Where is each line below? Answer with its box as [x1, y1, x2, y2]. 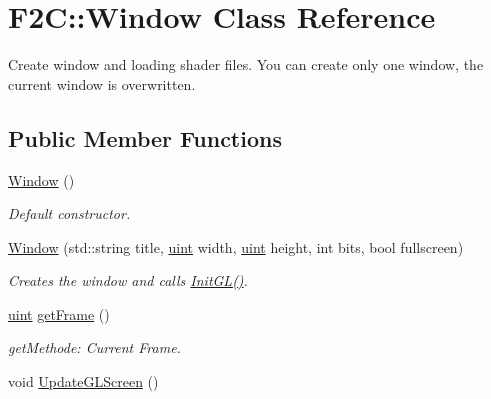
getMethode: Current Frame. [8, 337, 181, 358]
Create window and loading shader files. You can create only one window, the [8, 54, 484, 75]
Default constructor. [8, 203, 131, 224]
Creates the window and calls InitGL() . [8, 270, 248, 291]
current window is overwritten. [8, 73, 196, 94]
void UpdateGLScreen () [8, 371, 159, 392]
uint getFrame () [8, 303, 110, 324]
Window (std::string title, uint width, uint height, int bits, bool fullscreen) [8, 236, 464, 257]
